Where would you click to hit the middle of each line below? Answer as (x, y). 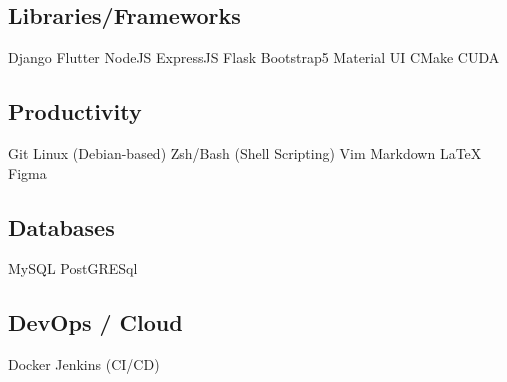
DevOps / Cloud (95, 322)
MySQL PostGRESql (73, 268)
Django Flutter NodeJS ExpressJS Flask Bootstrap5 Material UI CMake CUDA (254, 57)
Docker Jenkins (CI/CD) (84, 364)
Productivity (75, 111)
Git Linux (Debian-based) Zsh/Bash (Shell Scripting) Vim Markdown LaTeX (245, 153)
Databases (61, 226)
